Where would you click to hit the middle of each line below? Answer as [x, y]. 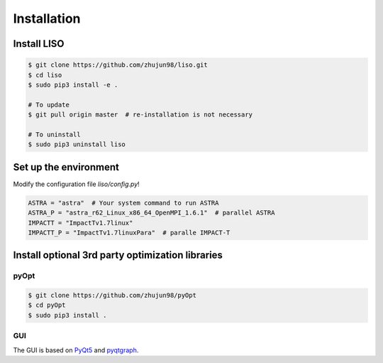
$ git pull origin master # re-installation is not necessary [140, 115]
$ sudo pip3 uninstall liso [77, 145]
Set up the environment [66, 167]
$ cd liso [45, 75]
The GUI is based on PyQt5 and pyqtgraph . [76, 350]
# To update [49, 104]
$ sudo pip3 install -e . [73, 85]
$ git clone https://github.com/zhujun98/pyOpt [112, 296]
